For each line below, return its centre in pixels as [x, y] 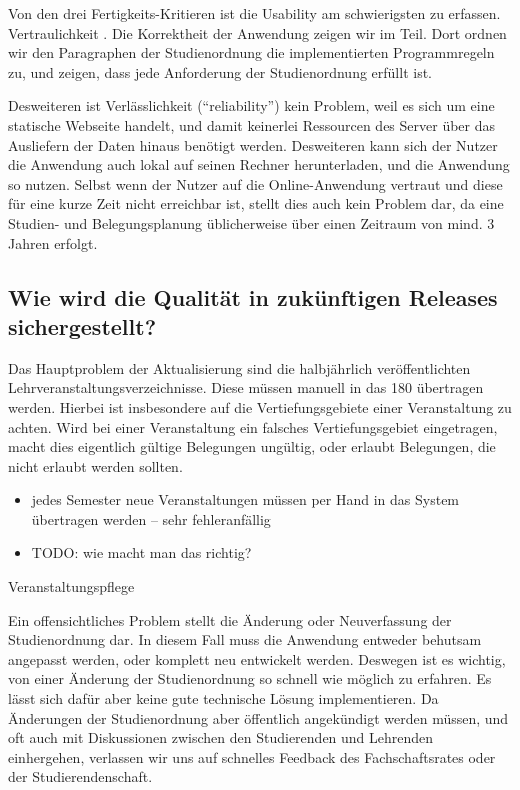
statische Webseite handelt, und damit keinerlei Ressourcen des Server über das [252, 124]
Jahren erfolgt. [53, 242]
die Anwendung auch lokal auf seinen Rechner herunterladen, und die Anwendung [259, 164]
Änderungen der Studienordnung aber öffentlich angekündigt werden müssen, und [258, 717]
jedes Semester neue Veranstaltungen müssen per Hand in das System [245, 499]
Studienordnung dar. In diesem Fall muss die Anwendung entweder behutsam [245, 639]
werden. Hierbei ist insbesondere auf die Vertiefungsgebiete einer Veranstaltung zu [260, 406]
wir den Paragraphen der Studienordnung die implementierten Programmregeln [251, 52]
